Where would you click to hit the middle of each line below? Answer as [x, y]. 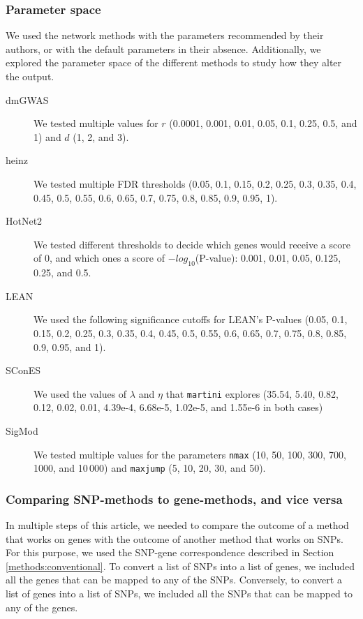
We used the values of [80, 393]
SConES [23, 370]
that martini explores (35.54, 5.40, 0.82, [252, 393]
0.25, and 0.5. [62, 273]
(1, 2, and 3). [101, 136]
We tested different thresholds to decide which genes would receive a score [192, 244]
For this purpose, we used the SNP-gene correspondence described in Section [170, 552]
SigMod [22, 430]
